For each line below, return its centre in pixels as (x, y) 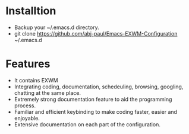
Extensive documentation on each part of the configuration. (87, 124)
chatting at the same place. (48, 92)
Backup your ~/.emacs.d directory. (56, 27)
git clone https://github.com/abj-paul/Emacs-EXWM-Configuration (96, 33)
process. (25, 106)
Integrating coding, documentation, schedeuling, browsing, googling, (99, 87)
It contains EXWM (36, 80)
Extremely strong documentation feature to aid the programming (93, 99)
